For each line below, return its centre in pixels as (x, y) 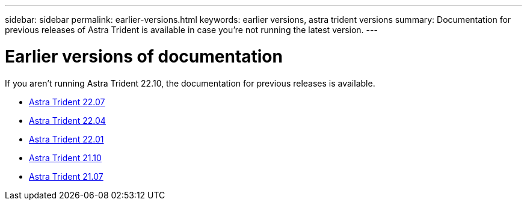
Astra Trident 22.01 (66, 139)
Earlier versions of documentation (144, 56)
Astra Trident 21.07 (66, 176)
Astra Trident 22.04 (67, 120)
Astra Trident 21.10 (65, 158)
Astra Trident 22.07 (67, 102)
